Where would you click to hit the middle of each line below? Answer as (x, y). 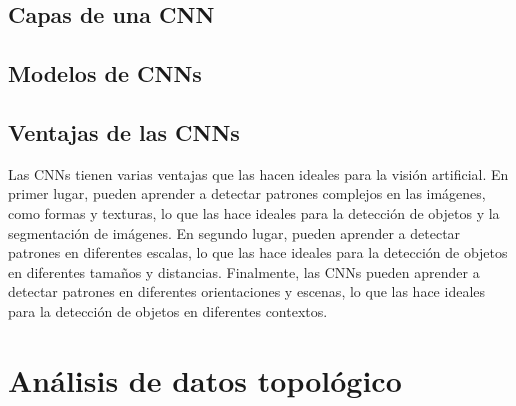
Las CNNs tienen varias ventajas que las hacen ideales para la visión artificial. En (258, 173)
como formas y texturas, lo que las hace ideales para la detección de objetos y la (254, 212)
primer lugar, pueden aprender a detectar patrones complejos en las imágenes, (247, 193)
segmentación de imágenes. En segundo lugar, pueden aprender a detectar (234, 232)
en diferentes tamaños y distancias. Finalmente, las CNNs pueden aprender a (244, 271)
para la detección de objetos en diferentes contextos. (168, 310)
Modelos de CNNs (105, 73)
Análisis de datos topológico (205, 379)
